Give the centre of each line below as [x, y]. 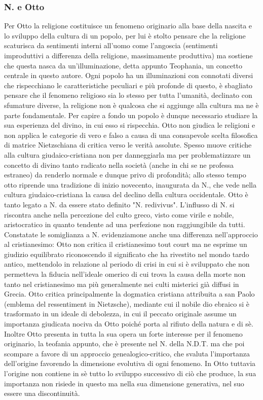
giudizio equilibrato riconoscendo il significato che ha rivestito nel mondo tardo [127, 254]
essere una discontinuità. [42, 393]
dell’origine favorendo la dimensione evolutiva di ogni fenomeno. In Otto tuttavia [130, 363]
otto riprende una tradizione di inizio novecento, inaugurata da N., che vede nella [130, 184]
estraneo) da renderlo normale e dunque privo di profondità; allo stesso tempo [125, 175]
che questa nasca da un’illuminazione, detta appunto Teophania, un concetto [123, 65]
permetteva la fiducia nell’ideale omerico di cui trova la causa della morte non [125, 274]
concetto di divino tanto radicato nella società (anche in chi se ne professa [119, 165]
